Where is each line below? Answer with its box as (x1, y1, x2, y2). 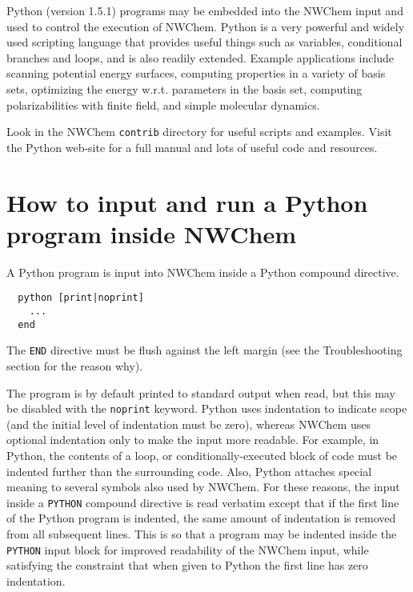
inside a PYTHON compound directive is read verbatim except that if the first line (6, 494, 399, 510)
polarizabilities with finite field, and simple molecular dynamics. (6, 96, 320, 113)
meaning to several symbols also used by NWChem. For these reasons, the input (6, 478, 400, 495)
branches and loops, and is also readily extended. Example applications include (6, 49, 395, 66)
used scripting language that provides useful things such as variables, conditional (6, 34, 403, 50)
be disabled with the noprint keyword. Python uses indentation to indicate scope (6, 400, 407, 417)
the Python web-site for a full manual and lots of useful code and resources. (6, 138, 378, 155)
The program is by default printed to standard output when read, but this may (6, 384, 395, 401)
